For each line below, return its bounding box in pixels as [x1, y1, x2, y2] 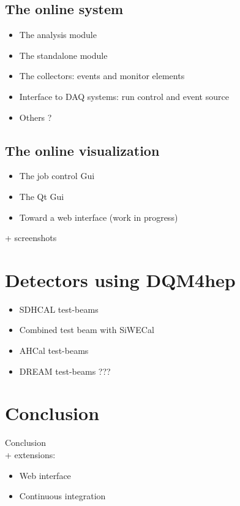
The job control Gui [19, 169, 95, 182]
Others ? [19, 110, 52, 123]
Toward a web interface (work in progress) [19, 210, 178, 223]
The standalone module [19, 48, 108, 61]
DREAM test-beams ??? [19, 364, 111, 377]
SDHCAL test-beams [19, 302, 99, 315]
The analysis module [19, 28, 97, 41]
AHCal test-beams [19, 344, 89, 357]
